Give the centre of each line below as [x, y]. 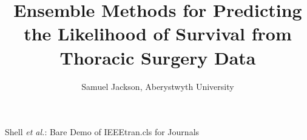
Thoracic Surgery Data [158, 57]
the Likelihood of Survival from [158, 33]
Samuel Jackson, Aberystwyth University [158, 86]
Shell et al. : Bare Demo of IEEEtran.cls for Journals [102, 132]
